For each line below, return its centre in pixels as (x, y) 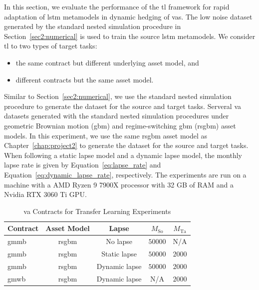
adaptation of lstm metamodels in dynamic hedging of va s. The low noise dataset (128, 16)
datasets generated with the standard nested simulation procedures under (117, 116)
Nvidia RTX (23, 194)
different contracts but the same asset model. (85, 79)
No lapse (119, 241)
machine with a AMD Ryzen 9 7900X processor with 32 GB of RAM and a (119, 184)
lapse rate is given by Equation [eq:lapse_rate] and (83, 165)
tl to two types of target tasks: (51, 46)
